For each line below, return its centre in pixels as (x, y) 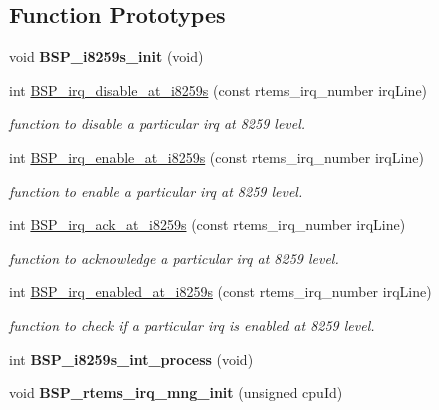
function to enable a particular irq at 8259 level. (156, 190)
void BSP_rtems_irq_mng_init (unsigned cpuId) (176, 392)
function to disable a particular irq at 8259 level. (157, 123)
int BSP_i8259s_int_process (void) (131, 358)
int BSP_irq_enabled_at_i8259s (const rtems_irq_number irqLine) (220, 291)
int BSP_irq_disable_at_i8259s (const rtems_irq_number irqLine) (218, 89)
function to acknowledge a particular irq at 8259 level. (174, 257)
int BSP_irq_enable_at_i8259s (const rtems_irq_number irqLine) (216, 156)
